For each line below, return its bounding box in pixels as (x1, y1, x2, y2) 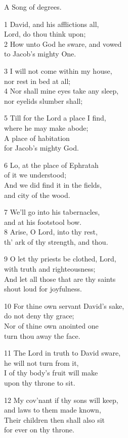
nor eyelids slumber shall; (4, 95, 83, 106)
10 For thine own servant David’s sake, (4, 300, 124, 311)
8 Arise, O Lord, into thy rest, (4, 226, 98, 237)
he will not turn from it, (4, 357, 79, 368)
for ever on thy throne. (4, 424, 74, 435)
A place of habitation (4, 132, 70, 143)
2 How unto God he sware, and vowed (4, 38, 122, 49)
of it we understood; (4, 169, 67, 180)
